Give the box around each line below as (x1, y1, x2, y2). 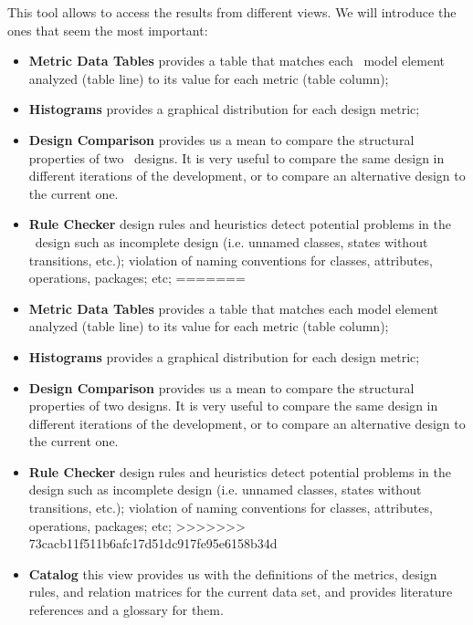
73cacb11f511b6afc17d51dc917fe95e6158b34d (28, 534, 278, 553)
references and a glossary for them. (28, 600, 224, 620)
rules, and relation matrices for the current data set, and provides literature (28, 582, 453, 601)
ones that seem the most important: (7, 20, 208, 39)
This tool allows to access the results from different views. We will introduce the (7, 3, 457, 21)
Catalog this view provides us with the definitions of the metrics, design (28, 564, 437, 583)
